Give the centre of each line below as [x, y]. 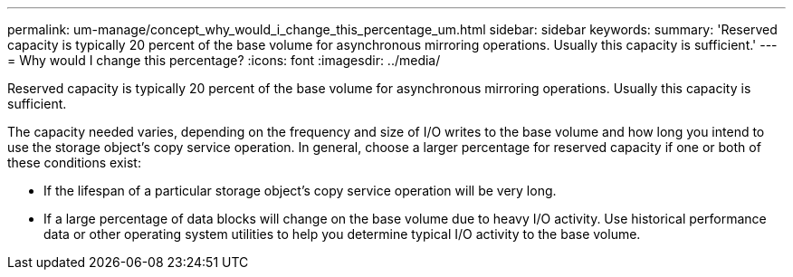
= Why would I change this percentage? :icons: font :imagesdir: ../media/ [224, 60]
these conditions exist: [74, 162]
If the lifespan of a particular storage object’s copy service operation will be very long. [300, 191]
